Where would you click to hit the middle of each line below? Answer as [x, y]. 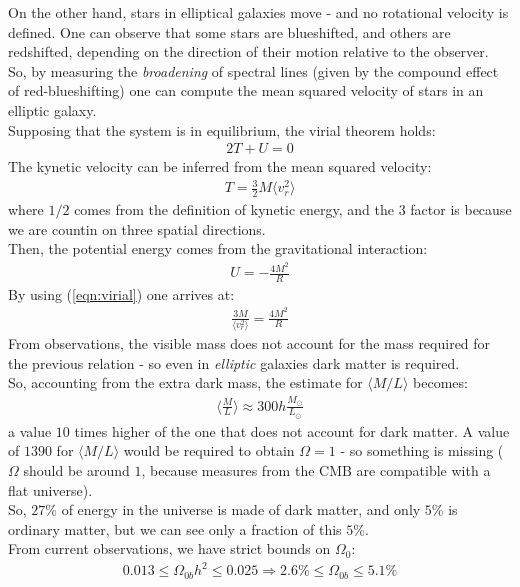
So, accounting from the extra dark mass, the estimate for [185, 382]
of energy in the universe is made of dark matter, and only [241, 509]
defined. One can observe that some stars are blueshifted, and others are [229, 31]
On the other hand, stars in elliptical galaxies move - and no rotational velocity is [258, 12]
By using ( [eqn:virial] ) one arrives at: [121, 293]
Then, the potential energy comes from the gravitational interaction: [218, 248]
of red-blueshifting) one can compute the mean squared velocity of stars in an [246, 90]
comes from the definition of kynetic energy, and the [234, 209]
